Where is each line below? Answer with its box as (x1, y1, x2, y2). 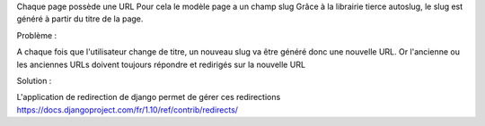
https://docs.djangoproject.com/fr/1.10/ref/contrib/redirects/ (16, 104, 238, 115)
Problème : (16, 29, 57, 40)
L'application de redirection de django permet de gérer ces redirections (16, 92, 281, 103)
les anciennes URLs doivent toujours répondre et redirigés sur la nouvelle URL (16, 59, 305, 70)
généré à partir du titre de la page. (16, 13, 144, 24)
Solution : (16, 75, 52, 86)
